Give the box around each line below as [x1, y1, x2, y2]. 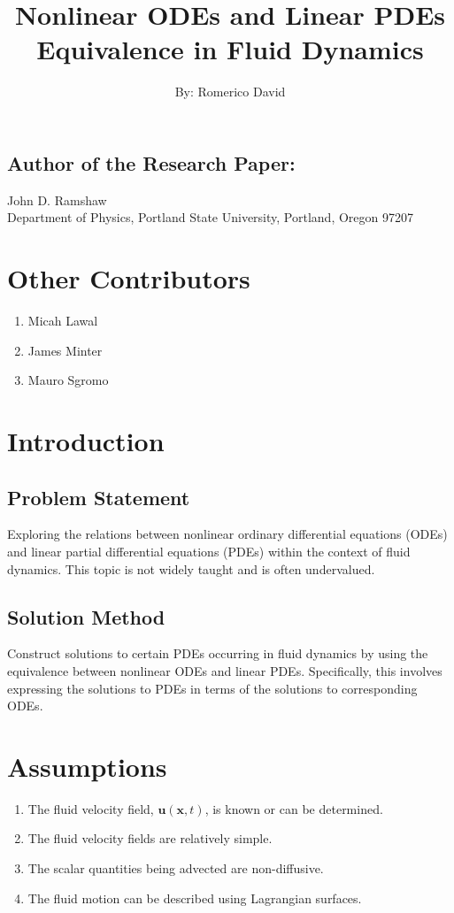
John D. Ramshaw [7, 190, 107, 209]
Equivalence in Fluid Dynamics [36, 31, 424, 67]
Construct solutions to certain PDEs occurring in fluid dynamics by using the [7, 644, 428, 663]
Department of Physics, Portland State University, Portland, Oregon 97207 [7, 208, 413, 226]
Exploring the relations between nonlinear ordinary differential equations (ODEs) [7, 525, 448, 543]
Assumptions [7, 748, 167, 784]
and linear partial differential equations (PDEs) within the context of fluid [7, 541, 411, 560]
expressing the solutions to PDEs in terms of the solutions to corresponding [7, 679, 418, 697]
